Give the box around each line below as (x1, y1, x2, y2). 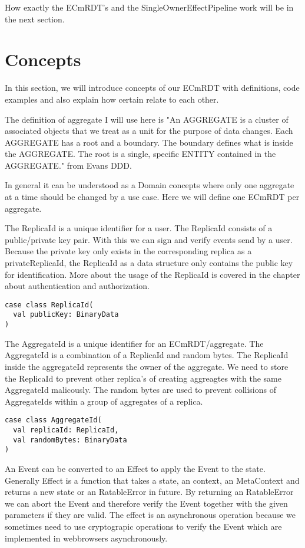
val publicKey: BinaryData (13, 310, 119, 319)
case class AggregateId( (5, 416, 102, 425)
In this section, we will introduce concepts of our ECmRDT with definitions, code (5, 81, 300, 94)
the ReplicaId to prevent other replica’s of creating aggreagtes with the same (5, 372, 281, 384)
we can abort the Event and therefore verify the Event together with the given (5, 497, 288, 509)
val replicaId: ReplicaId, (13, 426, 119, 434)
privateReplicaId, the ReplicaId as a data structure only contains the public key (5, 257, 293, 269)
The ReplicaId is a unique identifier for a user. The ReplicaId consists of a (5, 222, 273, 234)
